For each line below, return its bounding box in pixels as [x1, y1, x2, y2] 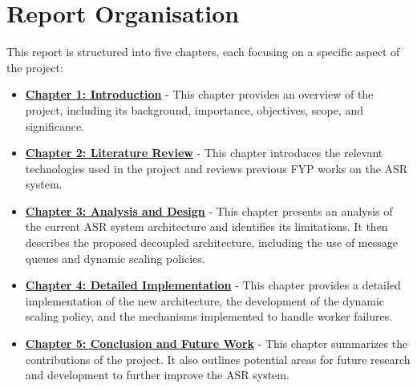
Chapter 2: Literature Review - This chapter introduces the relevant [25, 144, 383, 161]
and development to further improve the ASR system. [25, 366, 289, 383]
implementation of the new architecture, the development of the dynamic [25, 292, 385, 309]
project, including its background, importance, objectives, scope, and [25, 101, 363, 118]
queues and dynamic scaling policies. [25, 249, 205, 266]
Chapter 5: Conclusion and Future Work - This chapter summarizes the [25, 335, 408, 352]
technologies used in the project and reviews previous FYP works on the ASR [25, 160, 408, 176]
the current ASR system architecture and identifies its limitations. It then [25, 218, 388, 235]
